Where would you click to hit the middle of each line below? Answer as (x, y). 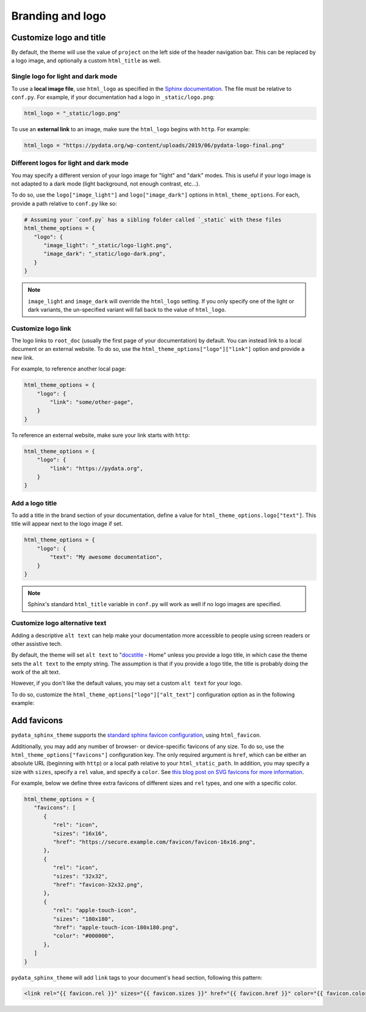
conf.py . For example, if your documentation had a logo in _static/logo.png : (113, 97)
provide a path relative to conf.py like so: (64, 203)
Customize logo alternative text (59, 623)
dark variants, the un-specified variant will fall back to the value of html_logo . (127, 309)
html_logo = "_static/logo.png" (73, 113)
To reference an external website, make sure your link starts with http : (101, 435)
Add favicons (37, 721)
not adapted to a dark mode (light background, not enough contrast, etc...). (106, 184)
